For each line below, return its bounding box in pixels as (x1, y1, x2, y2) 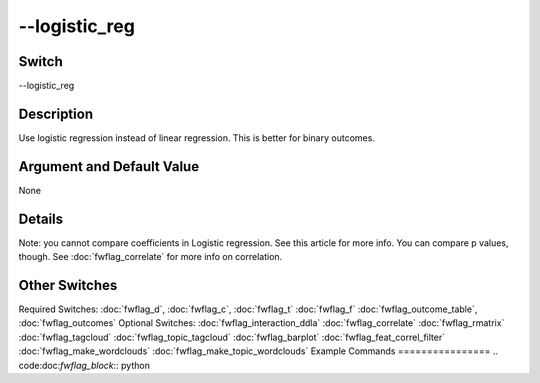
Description (18, 105, 94, 122)
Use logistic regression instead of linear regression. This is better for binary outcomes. (18, 131, 375, 144)
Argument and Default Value (18, 158, 200, 175)
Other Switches (18, 276, 118, 294)
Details (18, 210, 64, 227)
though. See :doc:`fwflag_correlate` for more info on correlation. (18, 251, 283, 263)
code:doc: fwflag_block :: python (18, 359, 150, 371)
